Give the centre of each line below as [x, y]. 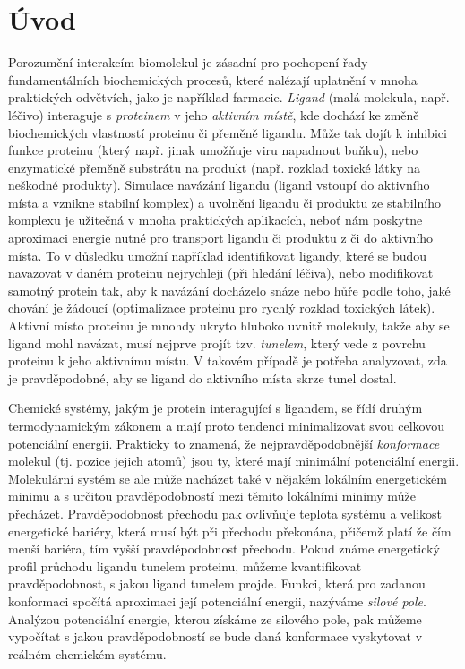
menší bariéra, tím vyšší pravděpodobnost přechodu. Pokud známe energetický [224, 549]
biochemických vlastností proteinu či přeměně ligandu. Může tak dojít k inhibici [228, 132]
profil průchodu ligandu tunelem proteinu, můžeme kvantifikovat [185, 566]
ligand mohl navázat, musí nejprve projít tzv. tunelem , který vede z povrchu [217, 343]
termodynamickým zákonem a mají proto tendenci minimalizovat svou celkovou [227, 425]
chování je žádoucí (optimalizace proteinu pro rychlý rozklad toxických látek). [222, 308]
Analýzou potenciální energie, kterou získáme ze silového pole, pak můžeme [215, 618]
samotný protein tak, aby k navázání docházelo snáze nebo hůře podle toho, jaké [229, 290]
